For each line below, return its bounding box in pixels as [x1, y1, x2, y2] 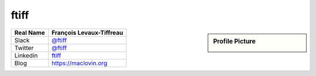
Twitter [14, 44, 34, 52]
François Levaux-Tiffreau [51, 28, 123, 37]
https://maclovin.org [51, 59, 108, 67]
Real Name [14, 28, 45, 37]
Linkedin [14, 51, 38, 59]
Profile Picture [213, 37, 256, 45]
